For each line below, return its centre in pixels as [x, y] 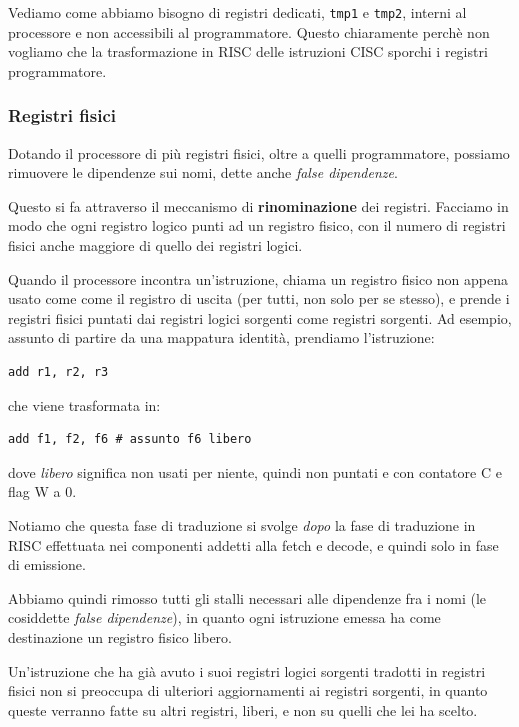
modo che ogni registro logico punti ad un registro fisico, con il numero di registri [257, 225]
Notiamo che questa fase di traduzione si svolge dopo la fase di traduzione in [242, 524]
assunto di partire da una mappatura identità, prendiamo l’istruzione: [221, 337]
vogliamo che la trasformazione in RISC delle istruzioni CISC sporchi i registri [248, 51]
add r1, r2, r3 [58, 372]
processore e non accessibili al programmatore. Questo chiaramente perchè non [249, 31]
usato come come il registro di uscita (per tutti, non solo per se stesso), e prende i [259, 298]
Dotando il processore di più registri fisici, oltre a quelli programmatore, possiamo [259, 152]
